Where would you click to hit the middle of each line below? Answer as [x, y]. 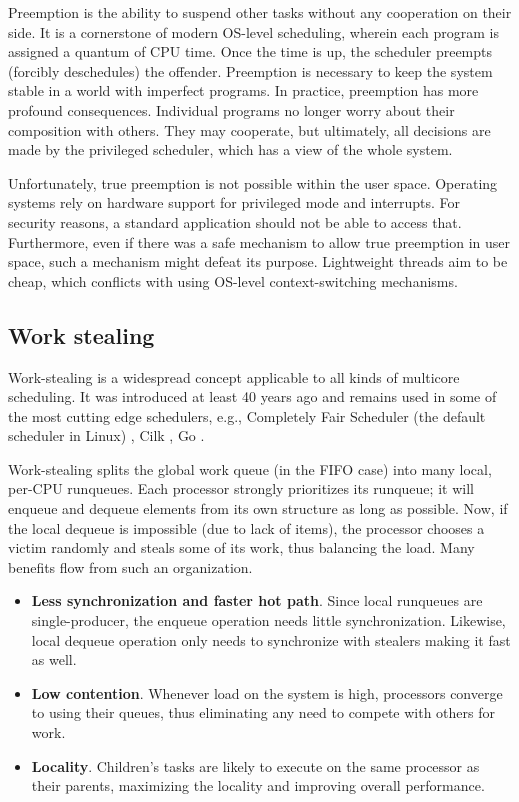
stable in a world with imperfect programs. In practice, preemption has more [243, 90]
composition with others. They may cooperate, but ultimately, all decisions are [249, 129]
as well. [54, 659]
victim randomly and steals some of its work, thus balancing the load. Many [241, 547]
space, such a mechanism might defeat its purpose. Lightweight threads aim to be [258, 261]
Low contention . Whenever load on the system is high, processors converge [267, 692]
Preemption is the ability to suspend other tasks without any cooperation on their [260, 12]
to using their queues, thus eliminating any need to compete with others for [263, 712]
